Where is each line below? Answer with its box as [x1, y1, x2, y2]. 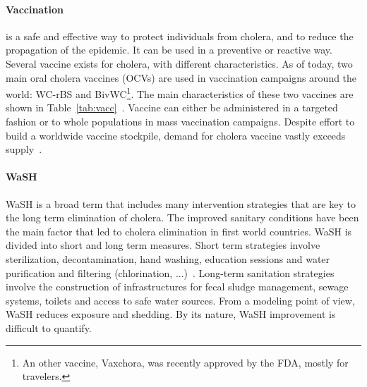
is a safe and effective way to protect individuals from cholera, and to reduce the [6, 28, 354, 43]
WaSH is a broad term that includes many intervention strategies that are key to [6, 196, 356, 211]
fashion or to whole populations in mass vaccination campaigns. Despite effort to [6, 114, 355, 129]
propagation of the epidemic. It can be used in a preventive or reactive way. [6, 42, 332, 57]
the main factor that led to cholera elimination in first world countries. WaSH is [6, 223, 352, 238]
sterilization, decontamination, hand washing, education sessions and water [6, 251, 330, 266]
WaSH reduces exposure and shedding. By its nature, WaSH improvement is [6, 307, 336, 321]
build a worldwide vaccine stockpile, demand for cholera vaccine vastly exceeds [6, 128, 346, 142]
